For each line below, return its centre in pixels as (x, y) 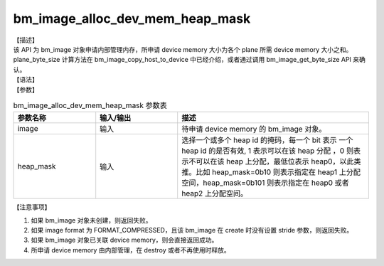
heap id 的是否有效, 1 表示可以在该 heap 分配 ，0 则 (268, 151)
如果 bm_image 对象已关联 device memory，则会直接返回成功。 (124, 240)
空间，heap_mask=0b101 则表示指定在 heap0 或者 (266, 183)
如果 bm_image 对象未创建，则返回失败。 (91, 220)
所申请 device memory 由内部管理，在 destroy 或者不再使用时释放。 (130, 250)
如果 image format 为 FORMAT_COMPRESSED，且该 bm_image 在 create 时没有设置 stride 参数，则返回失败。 (192, 230)
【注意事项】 (32, 207)
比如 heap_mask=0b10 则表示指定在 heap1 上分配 (278, 172)
